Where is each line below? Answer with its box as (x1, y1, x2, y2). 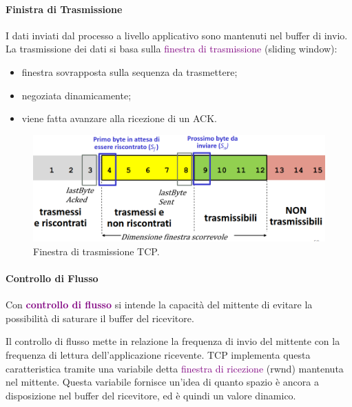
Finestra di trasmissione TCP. (33, 244, 160, 258)
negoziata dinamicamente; (21, 88, 132, 102)
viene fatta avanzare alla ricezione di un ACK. (21, 111, 217, 126)
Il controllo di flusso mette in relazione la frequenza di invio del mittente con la (6, 334, 340, 348)
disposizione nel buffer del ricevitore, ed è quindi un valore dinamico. (6, 388, 296, 402)
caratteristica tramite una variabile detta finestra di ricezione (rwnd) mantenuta (6, 361, 344, 375)
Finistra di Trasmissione (6, 1, 123, 16)
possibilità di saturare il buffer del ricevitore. (6, 310, 194, 325)
